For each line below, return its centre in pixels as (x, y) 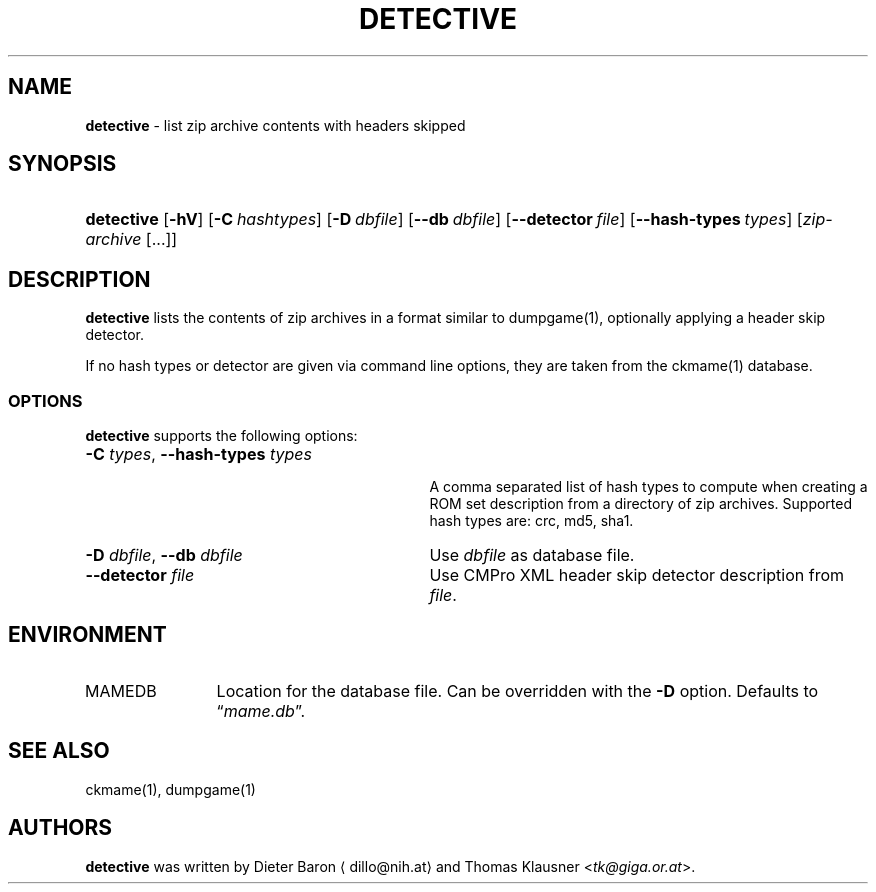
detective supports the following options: (221, 436)
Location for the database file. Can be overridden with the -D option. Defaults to (517, 690)
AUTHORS (60, 828)
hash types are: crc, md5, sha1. (531, 521)
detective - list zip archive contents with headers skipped (275, 125)
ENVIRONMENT (87, 635)
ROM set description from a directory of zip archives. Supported (641, 504)
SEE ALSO (59, 751)
